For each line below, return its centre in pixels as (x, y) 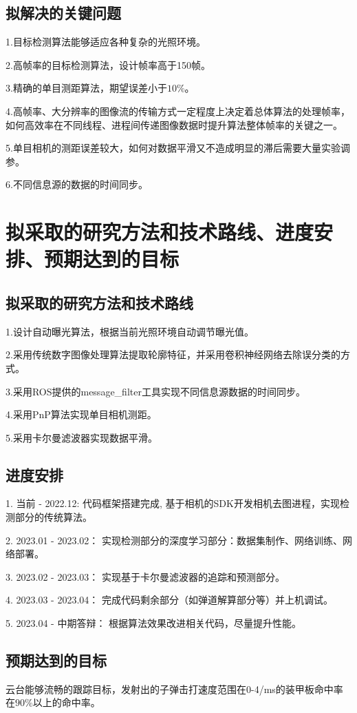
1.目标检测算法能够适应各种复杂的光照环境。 (106, 42)
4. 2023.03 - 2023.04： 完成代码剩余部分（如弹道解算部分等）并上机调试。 (169, 600)
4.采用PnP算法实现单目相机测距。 (81, 414)
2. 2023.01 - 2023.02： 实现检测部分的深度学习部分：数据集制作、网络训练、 (174, 540)
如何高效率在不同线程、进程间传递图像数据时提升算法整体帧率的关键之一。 (174, 124)
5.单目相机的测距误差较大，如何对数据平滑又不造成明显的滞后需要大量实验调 (178, 148)
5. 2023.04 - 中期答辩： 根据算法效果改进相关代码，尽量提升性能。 (154, 623)
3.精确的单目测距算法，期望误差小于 (86, 88)
